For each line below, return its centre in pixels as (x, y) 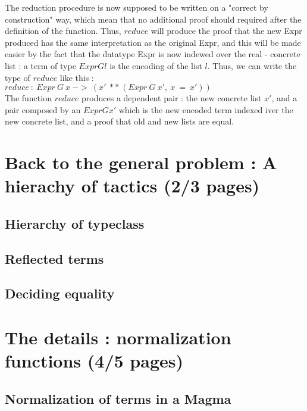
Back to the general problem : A (141, 162)
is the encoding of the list (156, 65)
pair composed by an (43, 109)
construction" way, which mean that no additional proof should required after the (153, 19)
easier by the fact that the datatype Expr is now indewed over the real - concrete (153, 54)
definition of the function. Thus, (63, 31)
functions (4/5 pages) (94, 361)
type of (18, 77)
